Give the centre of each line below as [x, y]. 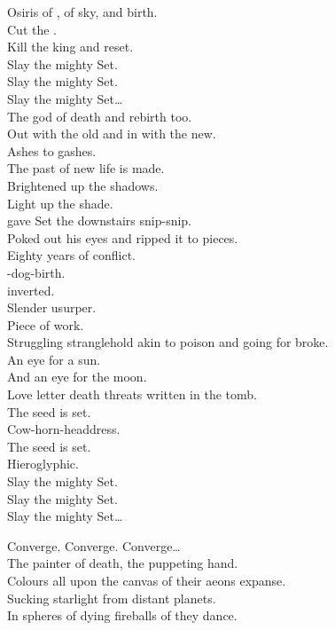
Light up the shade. [60, 203]
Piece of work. [46, 324]
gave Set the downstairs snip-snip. [100, 220]
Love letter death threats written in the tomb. [132, 394]
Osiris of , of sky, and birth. [82, 12]
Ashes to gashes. [52, 150]
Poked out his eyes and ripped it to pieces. [123, 237]
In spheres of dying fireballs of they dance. [122, 615]
